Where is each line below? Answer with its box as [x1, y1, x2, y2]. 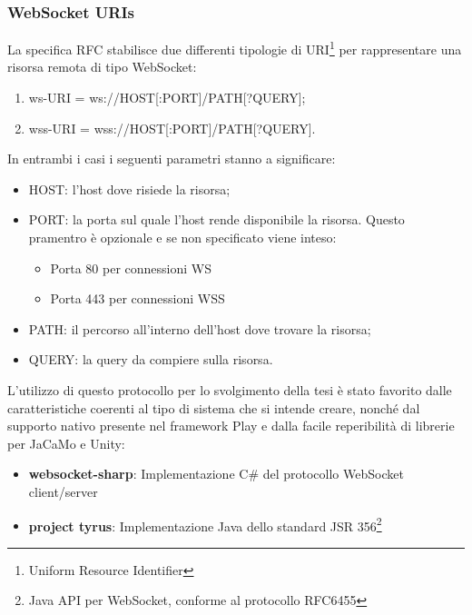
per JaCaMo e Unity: [7, 433, 125, 452]
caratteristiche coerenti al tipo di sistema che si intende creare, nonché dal [7, 398, 420, 417]
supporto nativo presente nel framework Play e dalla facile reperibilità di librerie [7, 416, 455, 435]
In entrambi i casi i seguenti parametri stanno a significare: [7, 149, 336, 168]
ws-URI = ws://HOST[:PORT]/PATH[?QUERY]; [28, 88, 306, 107]
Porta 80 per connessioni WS [50, 258, 211, 277]
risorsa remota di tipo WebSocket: [7, 57, 197, 76]
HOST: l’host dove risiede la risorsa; [28, 179, 231, 198]
